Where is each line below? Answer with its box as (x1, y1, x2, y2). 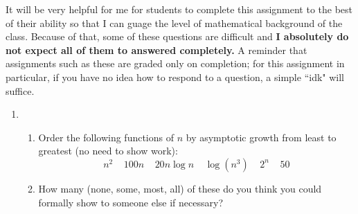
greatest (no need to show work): (38, 143, 178, 158)
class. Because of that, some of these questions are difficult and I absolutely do (6, 29, 349, 44)
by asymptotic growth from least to (186, 130, 337, 144)
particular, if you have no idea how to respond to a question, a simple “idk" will (6, 69, 344, 84)
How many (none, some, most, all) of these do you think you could (38, 181, 322, 195)
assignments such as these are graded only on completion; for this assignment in (6, 56, 345, 71)
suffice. (6, 83, 35, 98)
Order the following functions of (38, 130, 174, 144)
